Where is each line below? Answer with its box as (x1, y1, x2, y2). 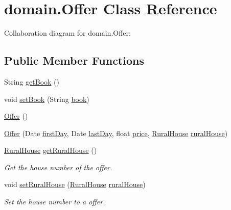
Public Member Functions (4, 52, 144, 68)
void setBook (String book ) (4, 93, 89, 104)
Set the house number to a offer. (4, 196, 105, 207)
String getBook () (4, 76, 59, 87)
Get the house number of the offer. (4, 162, 112, 172)
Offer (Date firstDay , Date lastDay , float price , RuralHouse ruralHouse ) (4, 127, 228, 138)
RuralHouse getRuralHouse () (4, 145, 97, 155)
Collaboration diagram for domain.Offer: (4, 28, 131, 38)
